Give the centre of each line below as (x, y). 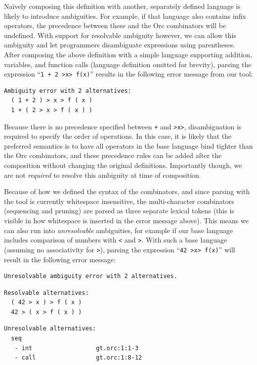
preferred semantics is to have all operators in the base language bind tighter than (128, 145)
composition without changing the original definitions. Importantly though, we (123, 165)
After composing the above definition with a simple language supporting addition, (128, 54)
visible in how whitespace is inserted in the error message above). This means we (126, 220)
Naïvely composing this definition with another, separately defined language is (122, 6)
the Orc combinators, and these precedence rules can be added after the (113, 155)
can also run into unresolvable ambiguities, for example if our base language (119, 230)
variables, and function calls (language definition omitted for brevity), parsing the (128, 64)
